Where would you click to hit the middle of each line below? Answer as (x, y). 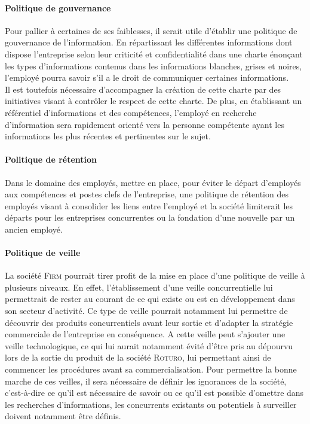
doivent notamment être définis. (63, 416)
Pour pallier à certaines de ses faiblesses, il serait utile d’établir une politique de (151, 30)
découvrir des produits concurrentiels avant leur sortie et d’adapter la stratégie (149, 322)
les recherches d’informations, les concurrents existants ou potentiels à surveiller (151, 404)
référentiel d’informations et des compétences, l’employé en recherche (131, 112)
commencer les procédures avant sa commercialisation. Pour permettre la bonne (151, 369)
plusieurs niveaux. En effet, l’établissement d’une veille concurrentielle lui (139, 287)
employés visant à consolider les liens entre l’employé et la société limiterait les (149, 205)
